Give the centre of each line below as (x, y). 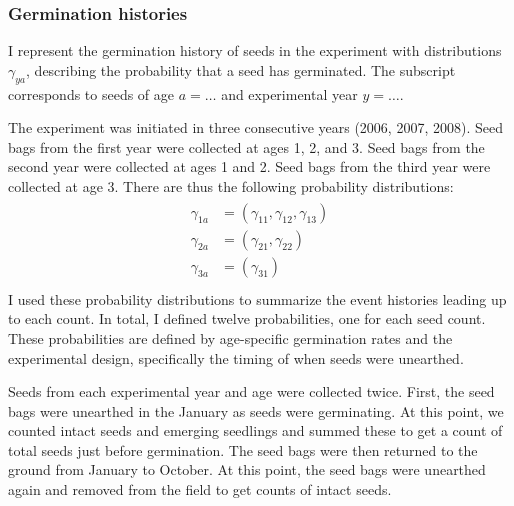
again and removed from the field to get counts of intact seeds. (200, 489)
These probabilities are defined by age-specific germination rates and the (230, 337)
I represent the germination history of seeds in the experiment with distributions (255, 50)
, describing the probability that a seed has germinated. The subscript (241, 69)
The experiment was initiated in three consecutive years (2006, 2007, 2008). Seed (255, 127)
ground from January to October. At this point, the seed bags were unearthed (247, 469)
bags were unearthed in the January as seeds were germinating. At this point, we (256, 410)
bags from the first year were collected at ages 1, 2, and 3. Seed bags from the (246, 146)
